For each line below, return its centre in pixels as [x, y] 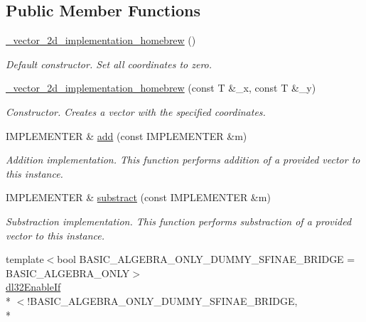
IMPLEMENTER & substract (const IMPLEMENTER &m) [138, 197]
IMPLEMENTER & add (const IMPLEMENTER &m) [127, 135]
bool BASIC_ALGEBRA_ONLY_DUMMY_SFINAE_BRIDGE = [206, 259]
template [25, 259]
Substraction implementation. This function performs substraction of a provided [179, 221]
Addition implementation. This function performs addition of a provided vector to [183, 160]
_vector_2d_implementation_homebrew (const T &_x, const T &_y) [161, 88]
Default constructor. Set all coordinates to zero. [109, 64]
